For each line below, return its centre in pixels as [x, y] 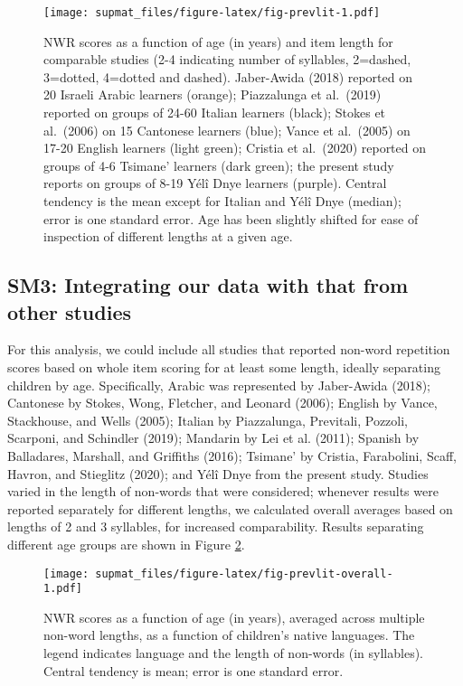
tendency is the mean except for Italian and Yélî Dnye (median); [222, 201]
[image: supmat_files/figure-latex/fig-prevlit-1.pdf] [212, 13]
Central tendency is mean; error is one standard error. [194, 670]
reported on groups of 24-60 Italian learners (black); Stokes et [215, 113]
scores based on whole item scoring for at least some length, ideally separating [224, 366]
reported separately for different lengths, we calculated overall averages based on [230, 508]
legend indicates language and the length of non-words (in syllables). [233, 653]
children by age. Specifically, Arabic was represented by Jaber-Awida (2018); [219, 385]
